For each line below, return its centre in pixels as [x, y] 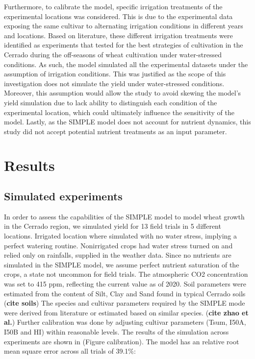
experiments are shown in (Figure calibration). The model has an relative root [122, 341]
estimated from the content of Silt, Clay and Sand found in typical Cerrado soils [125, 293]
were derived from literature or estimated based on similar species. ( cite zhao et [126, 312]
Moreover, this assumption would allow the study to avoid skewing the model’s [123, 93]
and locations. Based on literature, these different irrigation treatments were [118, 35]
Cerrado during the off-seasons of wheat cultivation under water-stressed [113, 54]
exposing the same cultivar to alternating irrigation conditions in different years [124, 26]
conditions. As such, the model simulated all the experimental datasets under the [126, 64]
